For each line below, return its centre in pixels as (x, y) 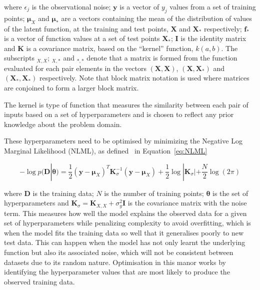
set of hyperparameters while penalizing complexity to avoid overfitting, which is (127, 223)
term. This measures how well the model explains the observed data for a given (125, 213)
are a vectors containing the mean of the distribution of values (156, 18)
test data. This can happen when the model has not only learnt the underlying (125, 242)
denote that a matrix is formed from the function (162, 58)
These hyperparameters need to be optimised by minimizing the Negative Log (123, 141)
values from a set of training (213, 6)
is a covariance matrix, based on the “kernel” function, (110, 48)
